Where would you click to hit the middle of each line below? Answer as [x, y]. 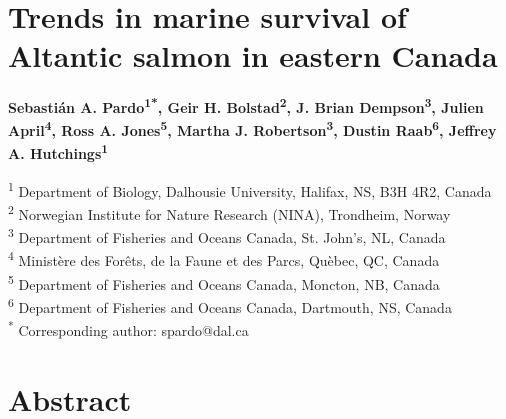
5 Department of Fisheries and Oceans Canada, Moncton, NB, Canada [224, 282]
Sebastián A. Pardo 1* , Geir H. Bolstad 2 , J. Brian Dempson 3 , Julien [246, 105]
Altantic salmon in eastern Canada [253, 55]
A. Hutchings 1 [58, 152]
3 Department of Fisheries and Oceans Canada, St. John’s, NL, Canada [227, 236]
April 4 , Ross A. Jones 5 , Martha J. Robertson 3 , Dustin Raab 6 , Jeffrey [252, 129]
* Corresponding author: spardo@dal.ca [128, 329]
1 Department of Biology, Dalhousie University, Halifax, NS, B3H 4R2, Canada [250, 189]
